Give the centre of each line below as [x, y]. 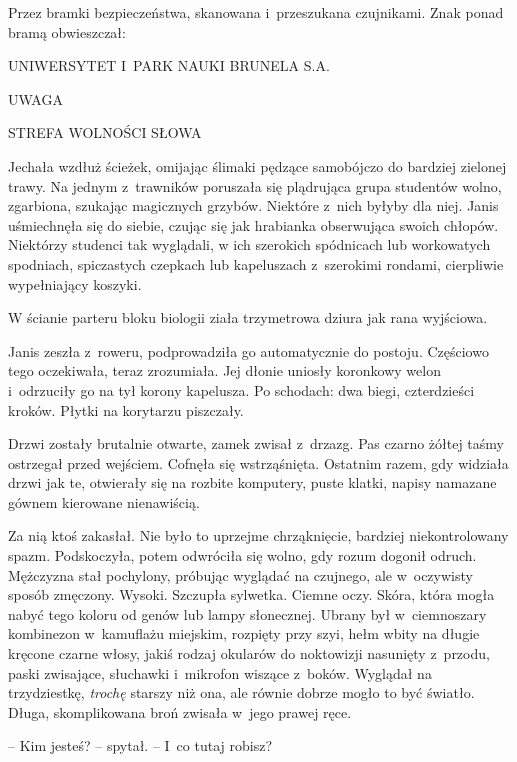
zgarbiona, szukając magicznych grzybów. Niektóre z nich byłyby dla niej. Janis [253, 205]
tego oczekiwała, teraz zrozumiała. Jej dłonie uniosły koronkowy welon [224, 370]
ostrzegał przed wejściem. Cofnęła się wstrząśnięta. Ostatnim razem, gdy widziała [258, 462]
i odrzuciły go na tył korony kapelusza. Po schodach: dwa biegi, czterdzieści [241, 389]
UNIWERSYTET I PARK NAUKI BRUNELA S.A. [169, 65]
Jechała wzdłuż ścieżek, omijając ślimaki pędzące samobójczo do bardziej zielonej [257, 165]
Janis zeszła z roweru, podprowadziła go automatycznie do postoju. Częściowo [248, 350]
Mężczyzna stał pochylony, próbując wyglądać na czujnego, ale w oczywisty [240, 574]
